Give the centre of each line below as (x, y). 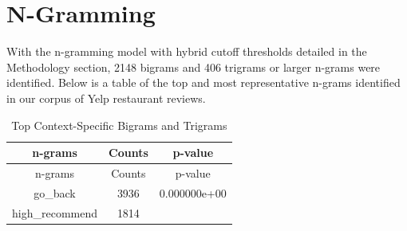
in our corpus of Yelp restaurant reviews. (106, 98)
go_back (55, 192)
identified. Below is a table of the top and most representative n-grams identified (203, 82)
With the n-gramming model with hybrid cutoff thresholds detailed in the (187, 51)
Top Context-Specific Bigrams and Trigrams (119, 125)
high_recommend (55, 212)
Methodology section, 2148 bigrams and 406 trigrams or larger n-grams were (194, 67)
